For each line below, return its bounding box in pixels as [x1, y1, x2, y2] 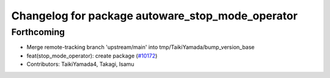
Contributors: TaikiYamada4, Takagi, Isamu [26, 60, 134, 68]
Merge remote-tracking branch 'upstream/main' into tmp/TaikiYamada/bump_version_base [26, 44, 255, 51]
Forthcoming [11, 27, 65, 37]
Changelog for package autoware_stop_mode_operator [11, 9, 298, 22]
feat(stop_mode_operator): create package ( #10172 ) [26, 52, 158, 59]
